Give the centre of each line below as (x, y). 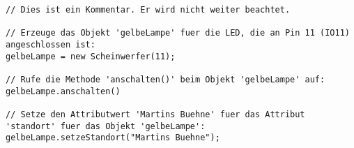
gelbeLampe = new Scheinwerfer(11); (91, 56)
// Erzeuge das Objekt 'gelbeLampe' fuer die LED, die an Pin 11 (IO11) (178, 33)
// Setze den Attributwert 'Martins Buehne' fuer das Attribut (155, 114)
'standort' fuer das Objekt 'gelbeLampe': (106, 126)
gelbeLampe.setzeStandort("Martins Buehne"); (113, 138)
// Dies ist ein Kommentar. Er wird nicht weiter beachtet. (148, 10)
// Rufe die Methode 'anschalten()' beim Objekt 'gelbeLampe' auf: (166, 79)
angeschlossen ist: (51, 44)
